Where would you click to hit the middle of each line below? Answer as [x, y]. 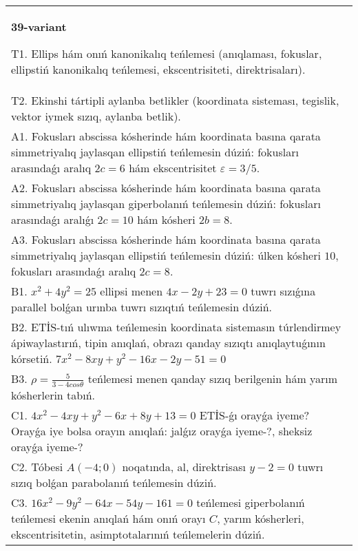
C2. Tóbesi [37, 466]
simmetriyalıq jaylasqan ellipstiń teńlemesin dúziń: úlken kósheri [166, 255]
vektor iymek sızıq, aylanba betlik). [96, 116]
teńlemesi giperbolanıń [251, 502]
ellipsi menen [131, 291]
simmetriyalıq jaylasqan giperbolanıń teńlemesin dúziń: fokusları [166, 204]
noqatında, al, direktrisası [184, 466]
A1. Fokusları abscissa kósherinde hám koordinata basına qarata [166, 136]
